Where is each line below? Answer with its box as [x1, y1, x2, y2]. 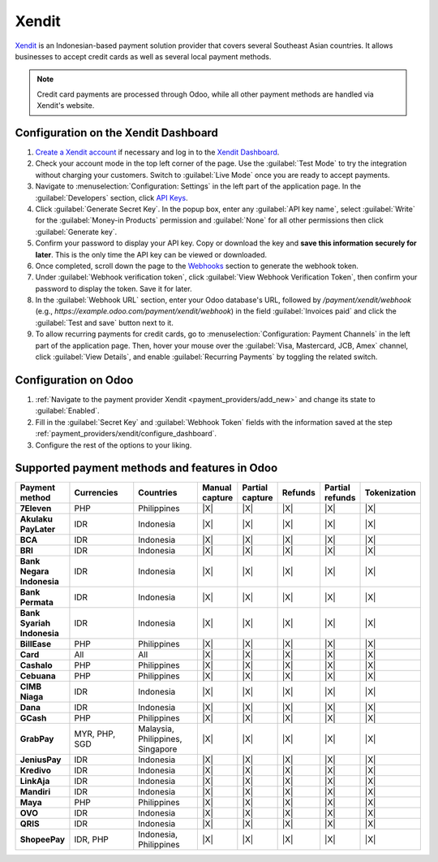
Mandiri [19, 786, 51, 798]
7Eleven [19, 503, 52, 514]
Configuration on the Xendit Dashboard [15, 126, 219, 140]
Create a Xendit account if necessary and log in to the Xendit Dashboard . [35, 147, 280, 158]
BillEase [19, 639, 52, 650]
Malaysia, [138, 723, 174, 734]
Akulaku [19, 513, 53, 525]
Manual [201, 482, 232, 493]
